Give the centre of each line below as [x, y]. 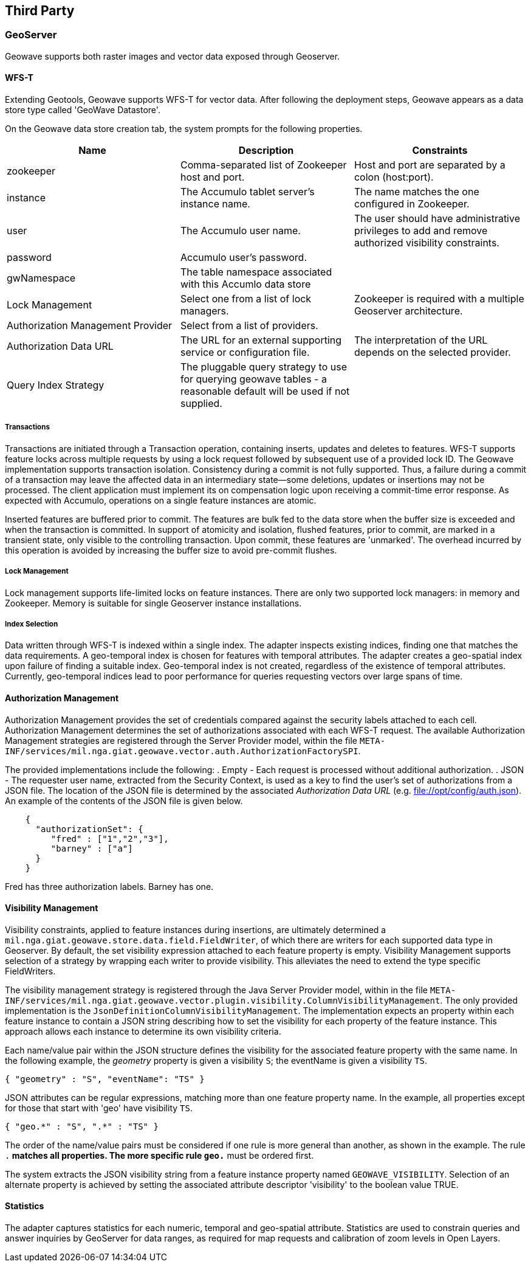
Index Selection [32, 624]
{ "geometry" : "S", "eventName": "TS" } [105, 1079]
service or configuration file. [245, 352]
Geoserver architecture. [408, 311]
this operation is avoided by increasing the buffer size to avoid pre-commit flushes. [171, 550]
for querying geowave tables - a [253, 379]
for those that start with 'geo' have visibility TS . [99, 1108]
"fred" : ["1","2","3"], [110, 838]
